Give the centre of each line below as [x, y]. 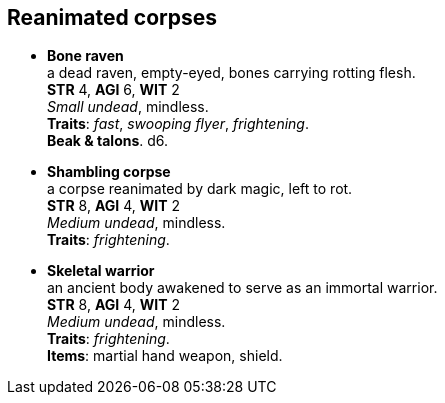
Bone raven [85, 56]
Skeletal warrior [101, 271]
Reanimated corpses [112, 17]
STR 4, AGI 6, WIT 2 [113, 90]
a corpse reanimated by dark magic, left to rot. [200, 189]
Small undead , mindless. [128, 107]
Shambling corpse [109, 172]
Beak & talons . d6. [108, 141]
